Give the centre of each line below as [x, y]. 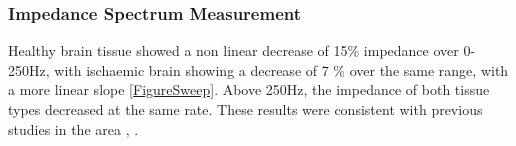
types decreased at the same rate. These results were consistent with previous [245, 109]
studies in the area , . [73, 128]
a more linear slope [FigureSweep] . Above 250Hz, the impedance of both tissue [249, 89]
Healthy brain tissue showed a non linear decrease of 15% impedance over [233, 50]
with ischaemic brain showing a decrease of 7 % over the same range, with [281, 69]
